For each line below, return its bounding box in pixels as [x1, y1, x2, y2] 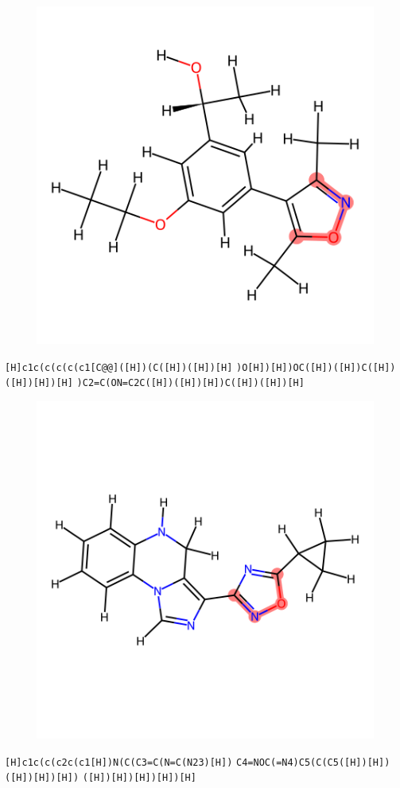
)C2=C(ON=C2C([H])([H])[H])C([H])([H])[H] [76, 377, 305, 389]
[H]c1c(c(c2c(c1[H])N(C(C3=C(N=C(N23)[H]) [5, 756, 233, 768]
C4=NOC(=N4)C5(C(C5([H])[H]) [236, 756, 390, 768]
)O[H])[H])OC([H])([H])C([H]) [236, 361, 396, 373]
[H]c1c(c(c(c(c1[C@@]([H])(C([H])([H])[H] [5, 361, 233, 373]
